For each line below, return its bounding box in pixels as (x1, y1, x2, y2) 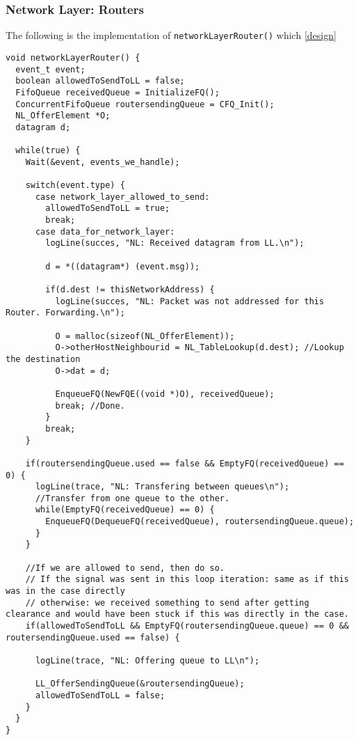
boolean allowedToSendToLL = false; (15, 76, 185, 86)
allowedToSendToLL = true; (45, 203, 170, 214)
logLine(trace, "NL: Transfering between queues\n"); (35, 482, 290, 492)
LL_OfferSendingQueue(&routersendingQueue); (35, 679, 245, 689)
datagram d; (15, 122, 71, 132)
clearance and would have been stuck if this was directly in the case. (6, 609, 349, 620)
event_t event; (15, 64, 86, 74)
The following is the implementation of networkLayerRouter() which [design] (6, 28, 336, 42)
